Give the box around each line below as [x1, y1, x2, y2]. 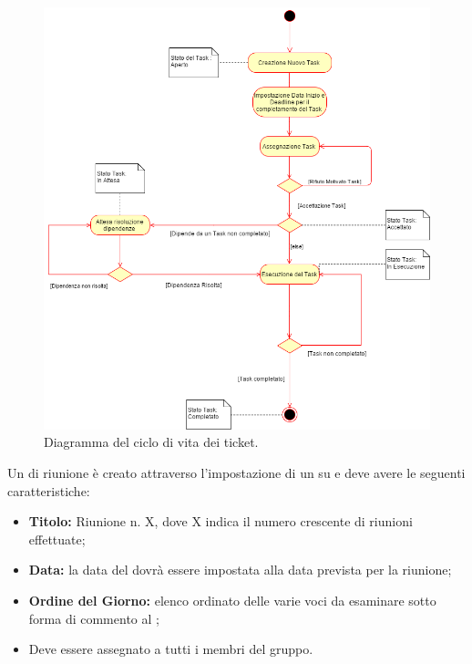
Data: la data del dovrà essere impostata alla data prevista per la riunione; [28, 560, 452, 579]
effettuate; [28, 529, 86, 548]
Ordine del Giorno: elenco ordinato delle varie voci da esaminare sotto [28, 590, 436, 609]
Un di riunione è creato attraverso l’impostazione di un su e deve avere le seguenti [7, 463, 466, 482]
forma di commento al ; [28, 608, 159, 628]
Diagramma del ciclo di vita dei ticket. [44, 432, 259, 451]
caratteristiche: [7, 481, 90, 500]
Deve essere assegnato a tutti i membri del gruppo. [28, 639, 313, 659]
